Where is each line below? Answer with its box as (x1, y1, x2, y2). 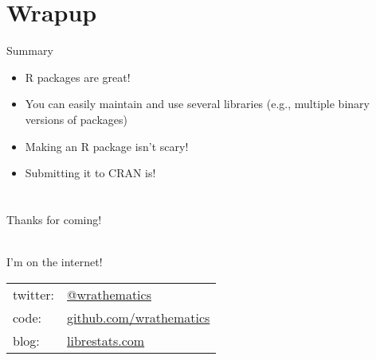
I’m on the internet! (6, 254, 103, 270)
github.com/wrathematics (67, 308, 210, 327)
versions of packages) (25, 110, 127, 127)
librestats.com (67, 331, 145, 350)
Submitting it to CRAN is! (25, 165, 156, 181)
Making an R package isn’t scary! (25, 137, 189, 154)
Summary (6, 42, 53, 59)
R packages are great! (25, 68, 131, 85)
